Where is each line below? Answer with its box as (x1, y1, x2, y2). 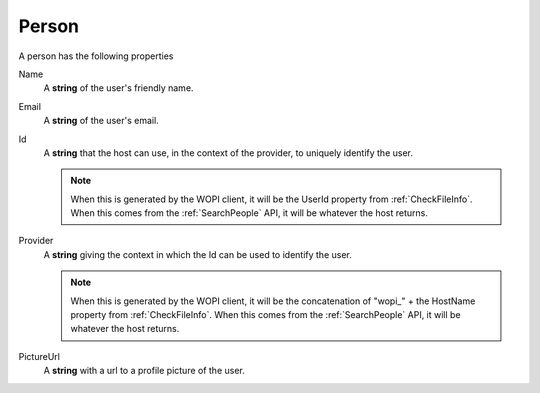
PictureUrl (18, 350, 60, 362)
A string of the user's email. (43, 115, 159, 127)
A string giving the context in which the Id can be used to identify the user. (43, 248, 352, 260)
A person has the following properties (18, 50, 174, 62)
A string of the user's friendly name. (43, 82, 194, 94)
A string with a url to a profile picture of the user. (43, 365, 245, 377)
